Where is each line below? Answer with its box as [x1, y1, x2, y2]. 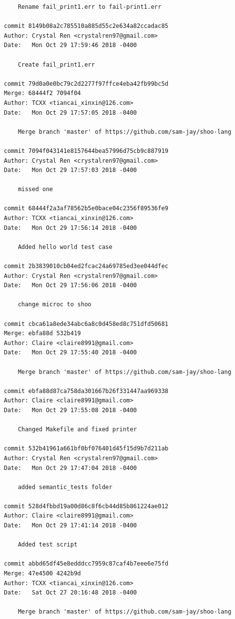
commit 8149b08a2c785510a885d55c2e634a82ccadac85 [4, 23, 169, 30]
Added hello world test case [18, 243, 112, 250]
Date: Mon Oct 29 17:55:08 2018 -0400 [4, 406, 137, 414]
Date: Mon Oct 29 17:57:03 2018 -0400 [4, 167, 137, 174]
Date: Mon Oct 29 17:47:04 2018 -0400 [4, 464, 137, 471]
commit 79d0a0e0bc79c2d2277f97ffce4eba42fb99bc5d [4, 80, 169, 87]
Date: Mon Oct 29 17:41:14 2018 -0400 [4, 522, 137, 529]
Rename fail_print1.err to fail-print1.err [18, 3, 162, 10]
